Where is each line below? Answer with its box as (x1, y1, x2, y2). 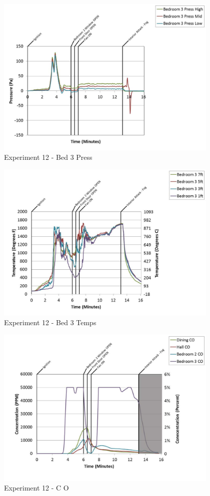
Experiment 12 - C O (4, 483, 69, 493)
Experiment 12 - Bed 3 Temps (4, 317, 96, 328)
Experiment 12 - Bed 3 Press (4, 152, 92, 162)
